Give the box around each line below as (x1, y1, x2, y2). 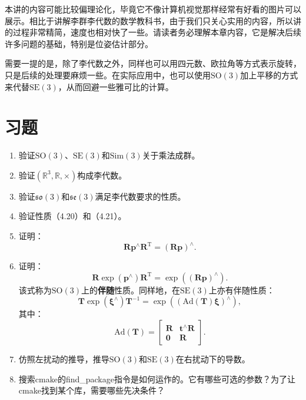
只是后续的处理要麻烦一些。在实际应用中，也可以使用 (5, 68, 211, 81)
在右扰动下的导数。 (175, 352, 250, 365)
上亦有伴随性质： (208, 283, 275, 296)
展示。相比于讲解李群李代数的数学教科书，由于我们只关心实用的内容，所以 (5, 14, 293, 27)
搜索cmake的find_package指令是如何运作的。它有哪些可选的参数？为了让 (18, 372, 295, 385)
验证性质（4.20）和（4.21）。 (18, 210, 127, 222)
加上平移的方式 (240, 68, 298, 81)
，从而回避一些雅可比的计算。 (58, 80, 174, 92)
